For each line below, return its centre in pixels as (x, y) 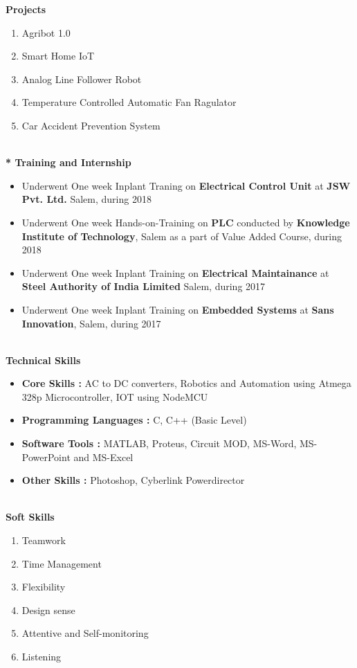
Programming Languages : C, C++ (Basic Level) (134, 420)
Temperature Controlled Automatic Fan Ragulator (129, 102)
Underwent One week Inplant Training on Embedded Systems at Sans (178, 309)
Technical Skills (43, 360)
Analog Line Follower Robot (82, 79)
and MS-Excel (103, 457)
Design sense (48, 610)
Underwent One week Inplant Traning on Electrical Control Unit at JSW (186, 185)
